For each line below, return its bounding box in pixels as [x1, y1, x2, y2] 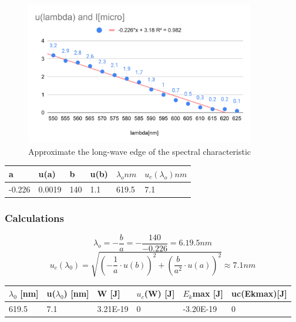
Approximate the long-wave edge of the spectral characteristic [28, 145, 251, 157]
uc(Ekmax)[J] [231, 287, 287, 300]
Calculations [5, 210, 64, 225]
